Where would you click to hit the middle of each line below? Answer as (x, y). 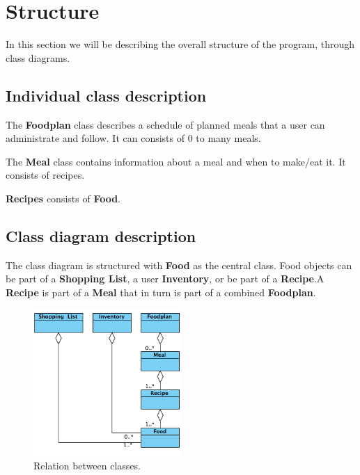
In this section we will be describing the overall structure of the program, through (180, 44)
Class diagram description (101, 235)
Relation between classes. (87, 466)
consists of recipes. (45, 175)
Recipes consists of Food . (63, 198)
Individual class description (106, 95)
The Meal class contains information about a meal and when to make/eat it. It (176, 161)
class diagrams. (38, 57)
